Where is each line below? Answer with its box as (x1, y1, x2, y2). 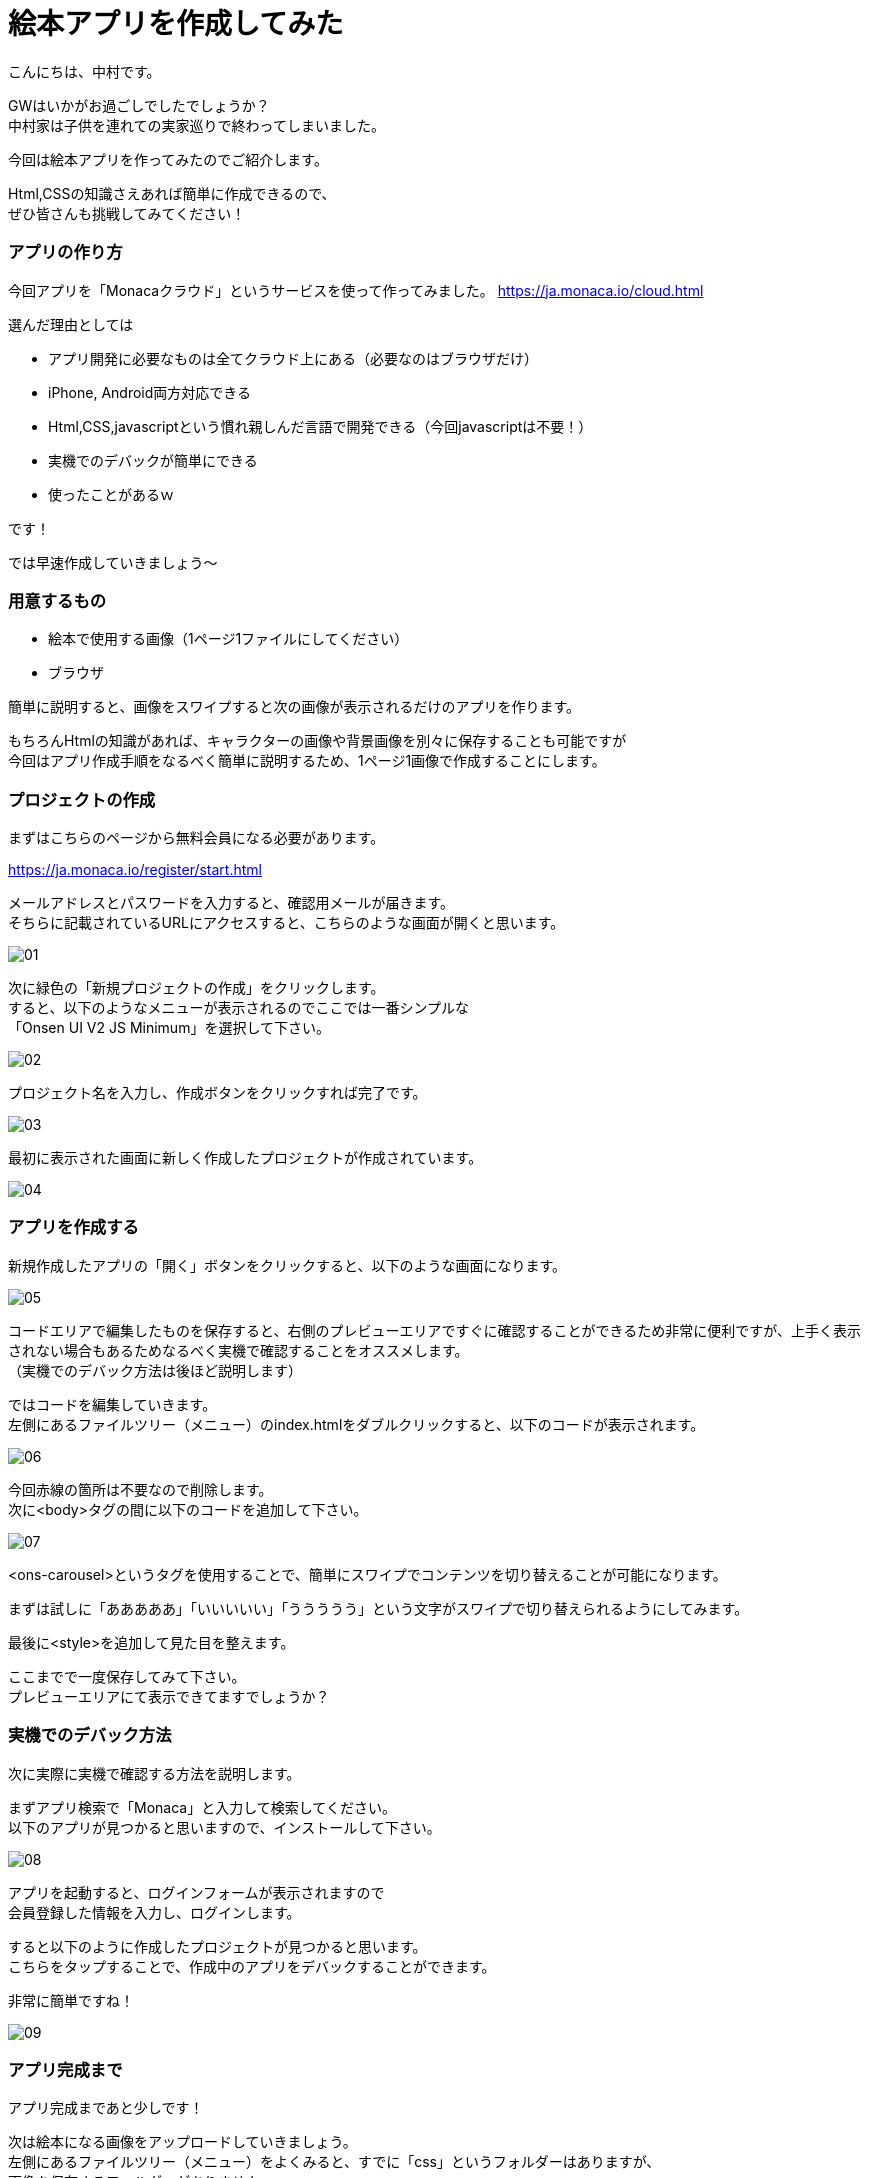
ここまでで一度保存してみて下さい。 (8, 1667, 246, 1685)
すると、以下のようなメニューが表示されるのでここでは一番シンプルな (8, 999, 470, 1016)
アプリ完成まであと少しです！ (8, 2099, 204, 2117)
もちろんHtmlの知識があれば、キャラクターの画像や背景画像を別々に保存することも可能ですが (8, 732, 627, 750)
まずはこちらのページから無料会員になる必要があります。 (8, 829, 385, 846)
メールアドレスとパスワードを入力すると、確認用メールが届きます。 (8, 894, 455, 911)
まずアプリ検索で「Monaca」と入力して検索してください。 (8, 1798, 396, 1816)
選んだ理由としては (8, 315, 134, 333)
